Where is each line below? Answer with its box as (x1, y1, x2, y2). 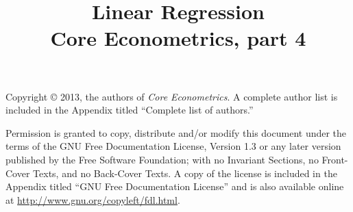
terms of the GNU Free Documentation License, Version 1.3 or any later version (5, 139, 341, 153)
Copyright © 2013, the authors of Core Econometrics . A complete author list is (5, 89, 338, 103)
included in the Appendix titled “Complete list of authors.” (5, 103, 254, 117)
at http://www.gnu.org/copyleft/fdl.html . (5, 192, 180, 207)
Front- (321, 152, 348, 166)
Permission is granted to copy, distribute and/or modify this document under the (5, 125, 347, 140)
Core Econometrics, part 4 (50, 24, 306, 52)
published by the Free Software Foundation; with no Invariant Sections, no (5, 152, 319, 166)
